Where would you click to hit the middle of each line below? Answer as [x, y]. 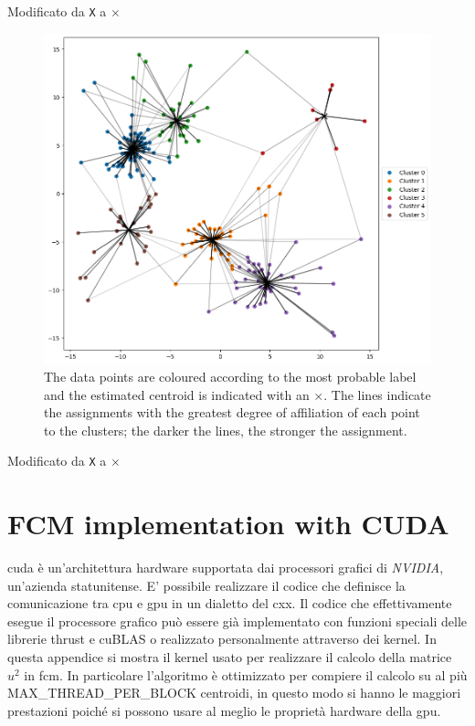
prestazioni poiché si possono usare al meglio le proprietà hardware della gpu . [224, 710]
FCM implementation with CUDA [228, 524]
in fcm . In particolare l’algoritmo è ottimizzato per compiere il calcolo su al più [246, 674]
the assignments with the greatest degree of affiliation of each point [232, 412]
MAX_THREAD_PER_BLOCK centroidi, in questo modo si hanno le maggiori [234, 693]
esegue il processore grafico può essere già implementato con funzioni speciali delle [237, 621]
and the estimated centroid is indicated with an [177, 394]
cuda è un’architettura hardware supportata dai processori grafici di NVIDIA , [226, 568]
